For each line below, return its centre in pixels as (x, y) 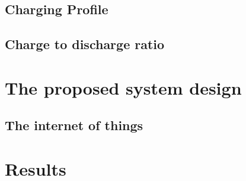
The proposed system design (123, 87)
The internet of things (74, 125)
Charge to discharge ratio (85, 44)
